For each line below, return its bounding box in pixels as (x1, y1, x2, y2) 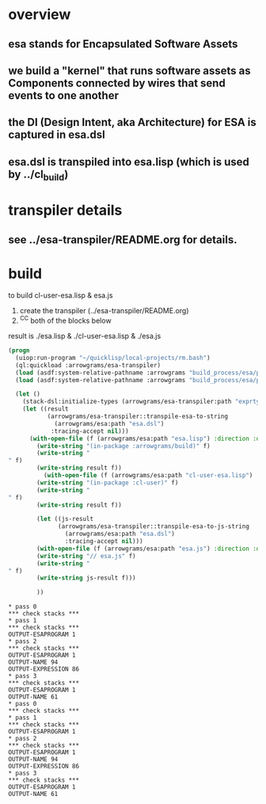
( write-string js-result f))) (36, 574, 136, 582)
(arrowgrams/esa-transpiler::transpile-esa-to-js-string (58, 523, 249, 530)
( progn (8, 346, 30, 354)
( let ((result (22, 405, 69, 413)
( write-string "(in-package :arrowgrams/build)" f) (36, 442, 211, 450)
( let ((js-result (36, 515, 93, 523)
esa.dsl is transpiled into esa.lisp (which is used (8, 155, 249, 168)
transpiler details (8, 201, 123, 220)
